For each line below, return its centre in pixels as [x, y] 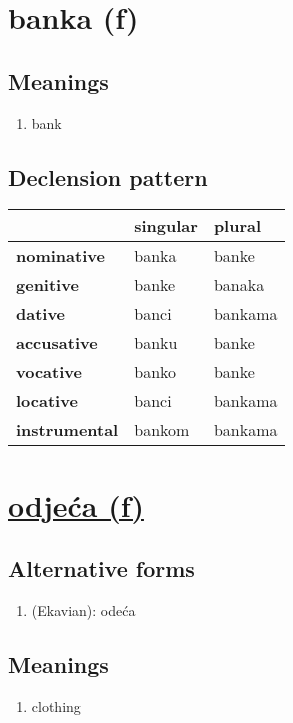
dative [41, 314]
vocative [49, 372]
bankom [162, 430]
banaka [239, 285]
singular [166, 226]
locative [47, 401]
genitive [47, 285]
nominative [60, 256]
